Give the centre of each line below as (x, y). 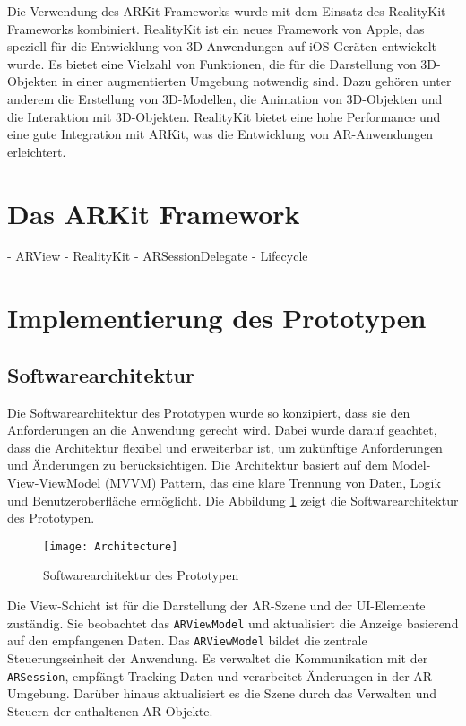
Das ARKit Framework (154, 213)
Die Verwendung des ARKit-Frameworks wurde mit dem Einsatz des (196, 11)
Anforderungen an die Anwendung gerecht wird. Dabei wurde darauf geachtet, (222, 430)
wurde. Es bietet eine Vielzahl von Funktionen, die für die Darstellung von (212, 63)
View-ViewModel (54, 483)
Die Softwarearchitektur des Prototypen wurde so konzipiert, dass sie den (209, 412)
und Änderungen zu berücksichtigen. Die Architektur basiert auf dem (198, 465)
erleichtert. (37, 151)
